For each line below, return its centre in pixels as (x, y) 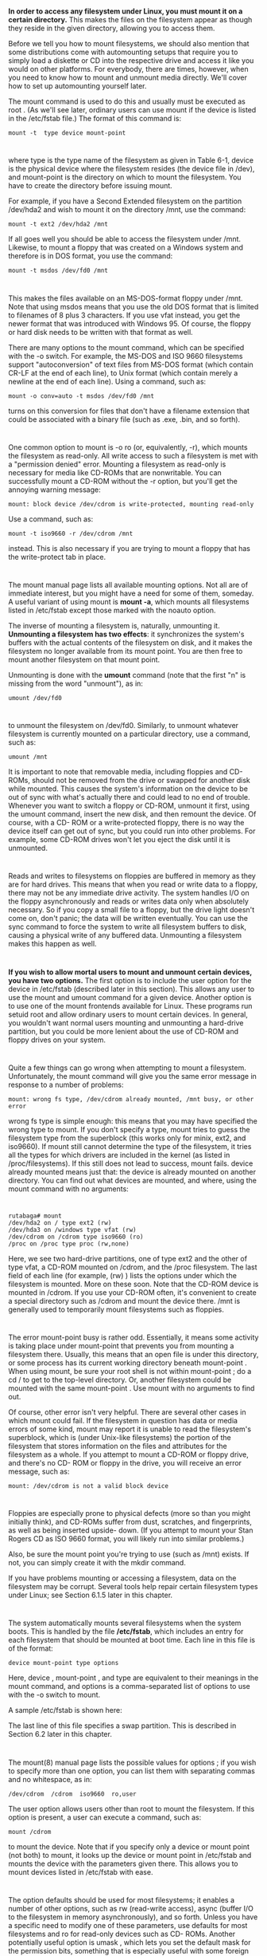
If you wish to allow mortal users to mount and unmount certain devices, (130, 972)
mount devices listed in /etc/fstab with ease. (81, 1871)
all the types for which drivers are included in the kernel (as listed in (119, 1155)
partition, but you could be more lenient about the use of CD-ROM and (124, 1031)
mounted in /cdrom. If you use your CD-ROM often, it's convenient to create (132, 1292)
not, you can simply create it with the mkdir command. (97, 1563)
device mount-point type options (64, 1663)
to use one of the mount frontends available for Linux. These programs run (130, 1006)
